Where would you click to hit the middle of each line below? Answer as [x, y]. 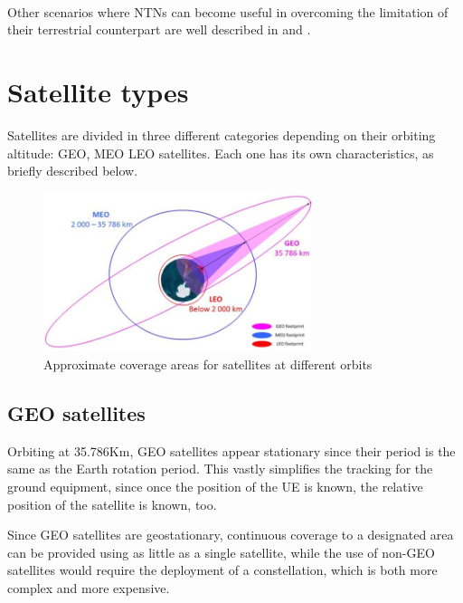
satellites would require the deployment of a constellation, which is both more [222, 570]
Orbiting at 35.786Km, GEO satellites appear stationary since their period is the [231, 450]
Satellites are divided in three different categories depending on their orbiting [222, 134]
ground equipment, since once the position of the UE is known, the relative [215, 487]
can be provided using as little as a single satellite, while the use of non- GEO [221, 552]
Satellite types [98, 91]
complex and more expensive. [89, 587]
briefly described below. [73, 171]
